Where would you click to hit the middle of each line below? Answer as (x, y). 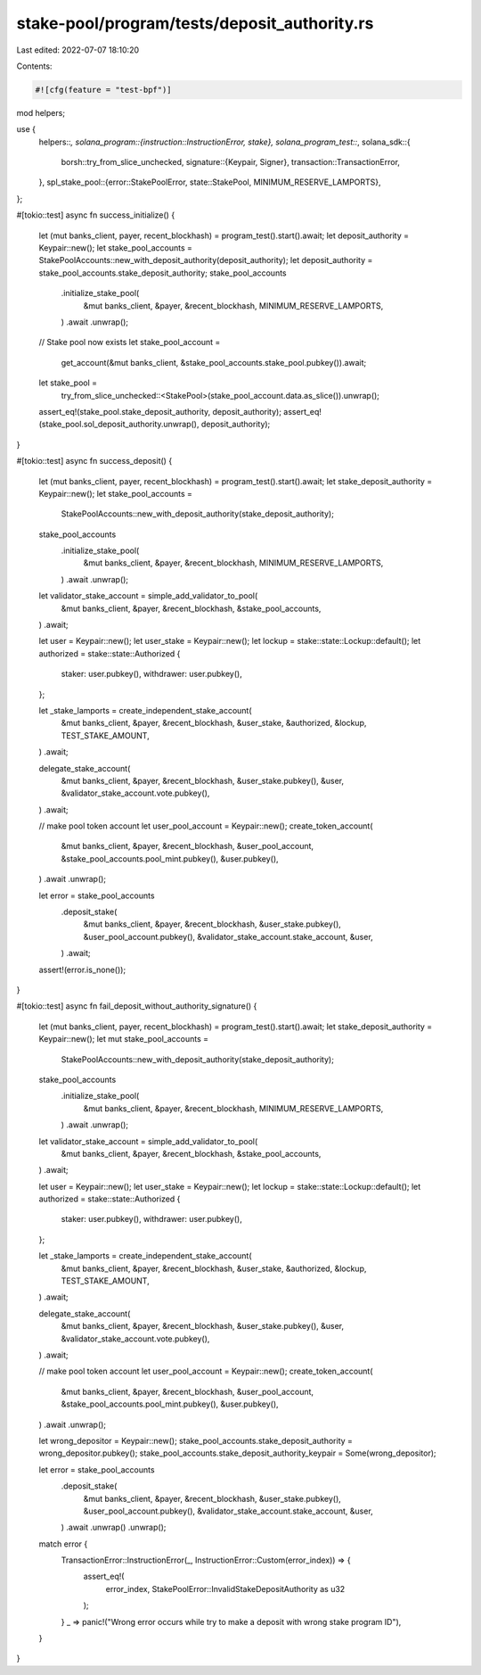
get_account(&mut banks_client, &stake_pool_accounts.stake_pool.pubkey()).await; (214, 362)
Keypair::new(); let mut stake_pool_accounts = (124, 1039)
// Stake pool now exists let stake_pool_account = (130, 342)
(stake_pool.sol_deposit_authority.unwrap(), (119, 425)
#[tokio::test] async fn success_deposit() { (94, 461)
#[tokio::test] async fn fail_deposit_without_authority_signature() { (137, 1006)
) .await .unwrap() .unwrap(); (114, 1527)
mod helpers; (41, 112)
